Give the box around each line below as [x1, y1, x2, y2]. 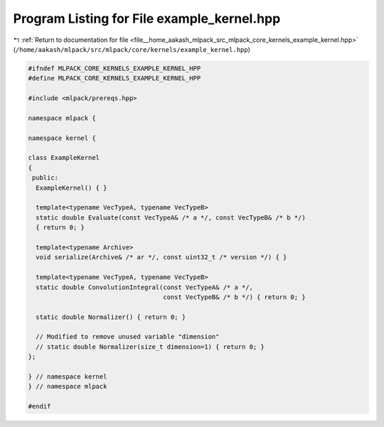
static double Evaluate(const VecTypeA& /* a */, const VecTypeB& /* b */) [36, 213, 306, 222]
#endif [28, 402, 51, 411]
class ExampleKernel [28, 153, 100, 162]
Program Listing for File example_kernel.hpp [13, 11, 281, 26]
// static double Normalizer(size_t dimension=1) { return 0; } [36, 342, 265, 351]
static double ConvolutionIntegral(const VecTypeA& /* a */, [36, 283, 254, 291]
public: [32, 174, 59, 182]
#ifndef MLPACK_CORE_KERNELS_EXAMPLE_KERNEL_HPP [28, 64, 201, 72]
